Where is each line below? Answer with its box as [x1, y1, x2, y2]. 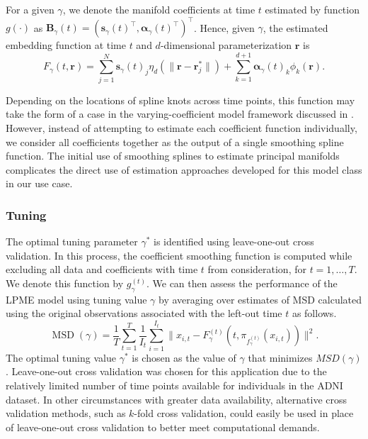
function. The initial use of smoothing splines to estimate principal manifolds [6, 148, 340, 163]
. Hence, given [193, 20, 255, 35]
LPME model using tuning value [6, 291, 147, 306]
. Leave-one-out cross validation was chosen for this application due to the [6, 364, 327, 379]
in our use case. [6, 176, 73, 191]
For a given [6, 2, 54, 16]
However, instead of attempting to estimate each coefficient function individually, [6, 121, 357, 135]
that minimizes [248, 350, 313, 365]
